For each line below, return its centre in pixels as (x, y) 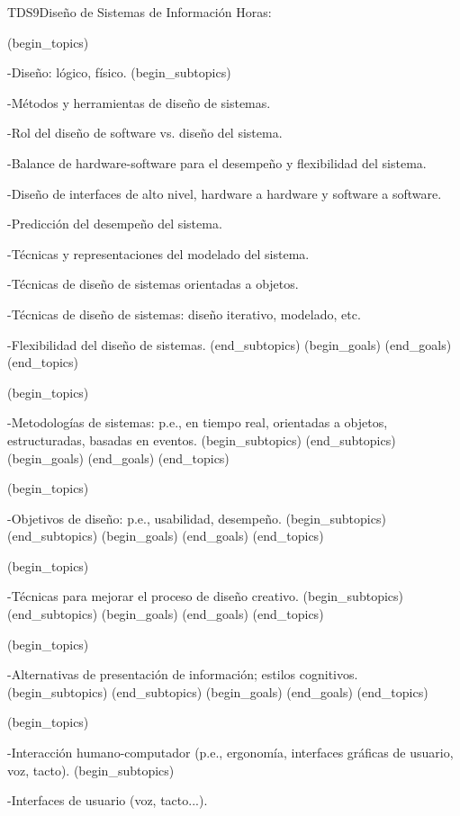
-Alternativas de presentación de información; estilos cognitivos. (183, 674)
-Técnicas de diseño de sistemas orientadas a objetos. (153, 284)
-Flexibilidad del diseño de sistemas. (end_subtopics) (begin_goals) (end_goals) (230, 344)
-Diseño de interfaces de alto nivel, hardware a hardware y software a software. (225, 193)
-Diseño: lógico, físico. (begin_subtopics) (119, 72)
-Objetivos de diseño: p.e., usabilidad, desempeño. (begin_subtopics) (197, 518)
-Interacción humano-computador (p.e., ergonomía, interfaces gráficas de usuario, (230, 753)
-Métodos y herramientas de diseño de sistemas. (139, 102)
